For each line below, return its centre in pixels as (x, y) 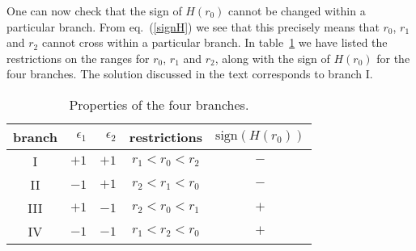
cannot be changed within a (297, 10)
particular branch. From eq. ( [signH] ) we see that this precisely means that (193, 26)
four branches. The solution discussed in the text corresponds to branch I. (190, 74)
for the (393, 58)
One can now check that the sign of (94, 10)
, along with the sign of (272, 58)
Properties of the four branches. (159, 104)
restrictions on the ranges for (78, 58)
